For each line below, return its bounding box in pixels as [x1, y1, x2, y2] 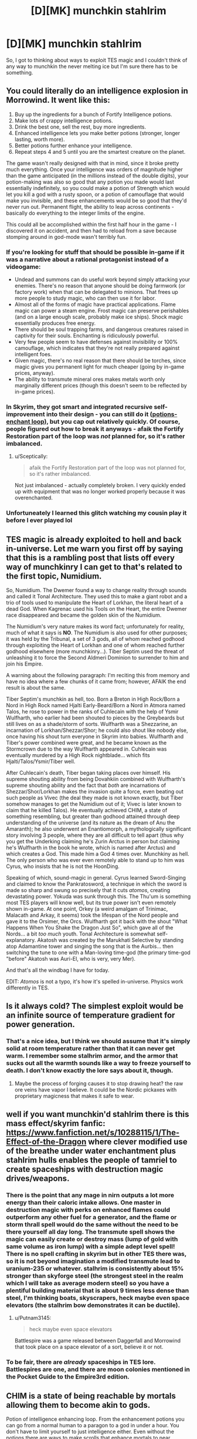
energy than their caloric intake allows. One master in [6, 1198, 161, 1207]
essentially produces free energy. [14, 320, 96, 327]
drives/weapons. [6, 1174, 70, 1184]
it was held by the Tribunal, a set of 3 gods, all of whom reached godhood [6, 636, 185, 643]
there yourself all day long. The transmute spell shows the [6, 1228, 175, 1236]
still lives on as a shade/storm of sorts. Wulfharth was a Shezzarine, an [6, 721, 178, 728]
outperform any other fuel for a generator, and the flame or [6, 1213, 177, 1221]
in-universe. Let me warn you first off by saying [6, 543, 184, 553]
